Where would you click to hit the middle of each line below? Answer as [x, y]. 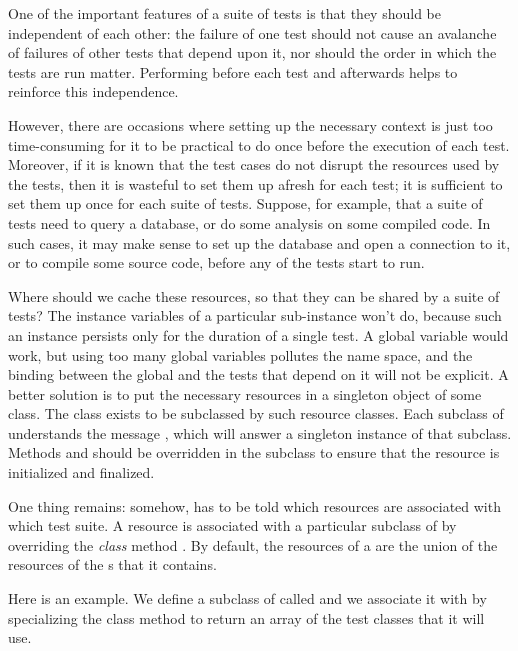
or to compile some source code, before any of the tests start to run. [216, 262]
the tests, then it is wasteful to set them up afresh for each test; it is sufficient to [255, 183]
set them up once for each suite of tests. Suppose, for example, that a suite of [245, 203]
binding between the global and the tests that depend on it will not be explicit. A [258, 374]
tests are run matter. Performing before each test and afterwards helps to [233, 71]
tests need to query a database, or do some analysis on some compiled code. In [249, 222]
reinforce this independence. [93, 91]
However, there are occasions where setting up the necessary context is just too [250, 124]
